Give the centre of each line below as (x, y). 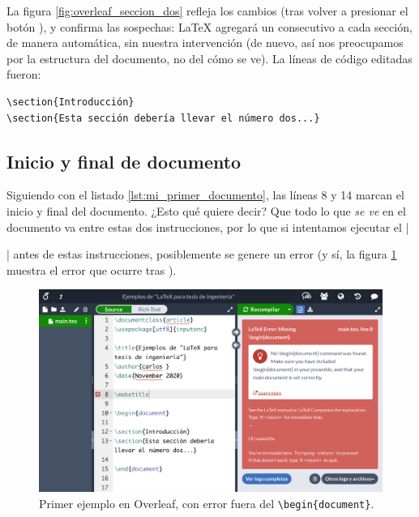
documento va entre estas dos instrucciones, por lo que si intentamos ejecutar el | (208, 226)
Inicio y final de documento (124, 161)
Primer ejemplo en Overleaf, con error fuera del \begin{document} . (207, 503)
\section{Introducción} (71, 102)
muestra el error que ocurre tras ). (92, 269)
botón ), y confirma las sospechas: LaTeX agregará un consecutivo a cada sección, (209, 26)
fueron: (24, 74)
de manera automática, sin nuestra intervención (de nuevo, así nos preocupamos (205, 43)
